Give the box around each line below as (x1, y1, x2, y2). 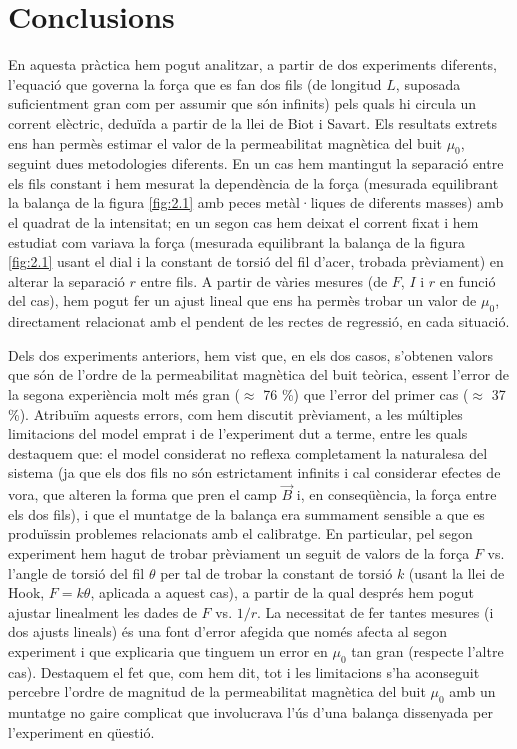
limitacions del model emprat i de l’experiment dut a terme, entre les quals (8, 423, 468, 444)
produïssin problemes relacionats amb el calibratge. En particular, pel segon (8, 523, 473, 544)
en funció (439, 270, 496, 291)
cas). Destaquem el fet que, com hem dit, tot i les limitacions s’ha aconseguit (8, 661, 480, 682)
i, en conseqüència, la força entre (296, 484, 497, 505)
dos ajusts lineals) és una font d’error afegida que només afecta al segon (8, 621, 447, 642)
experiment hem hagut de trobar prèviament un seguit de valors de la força (8, 543, 470, 563)
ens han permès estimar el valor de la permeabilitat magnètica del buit (8, 132, 442, 153)
